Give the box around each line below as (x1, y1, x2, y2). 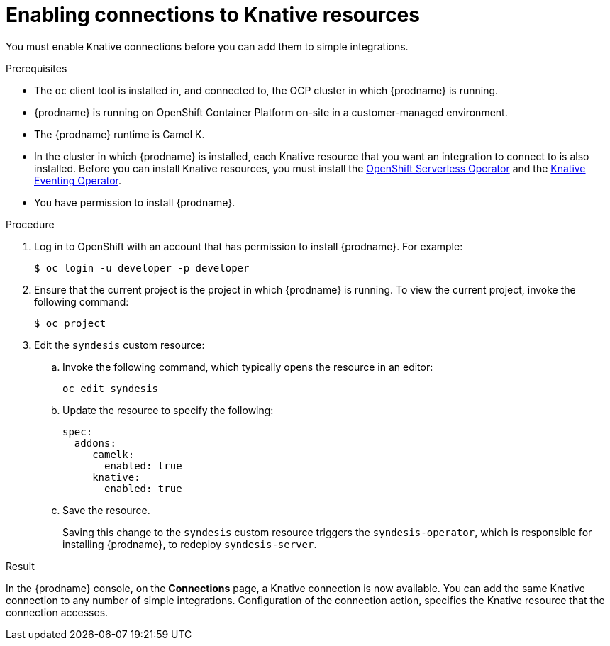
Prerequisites (6, 62, 67, 74)
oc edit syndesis (62, 382, 158, 394)
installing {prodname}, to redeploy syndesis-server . (62, 538, 317, 550)
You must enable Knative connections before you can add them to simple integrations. (6, 40, 409, 52)
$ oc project (34, 317, 106, 329)
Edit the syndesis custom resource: (34, 338, 205, 351)
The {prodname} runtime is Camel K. (34, 128, 205, 140)
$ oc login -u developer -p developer (34, 262, 250, 274)
